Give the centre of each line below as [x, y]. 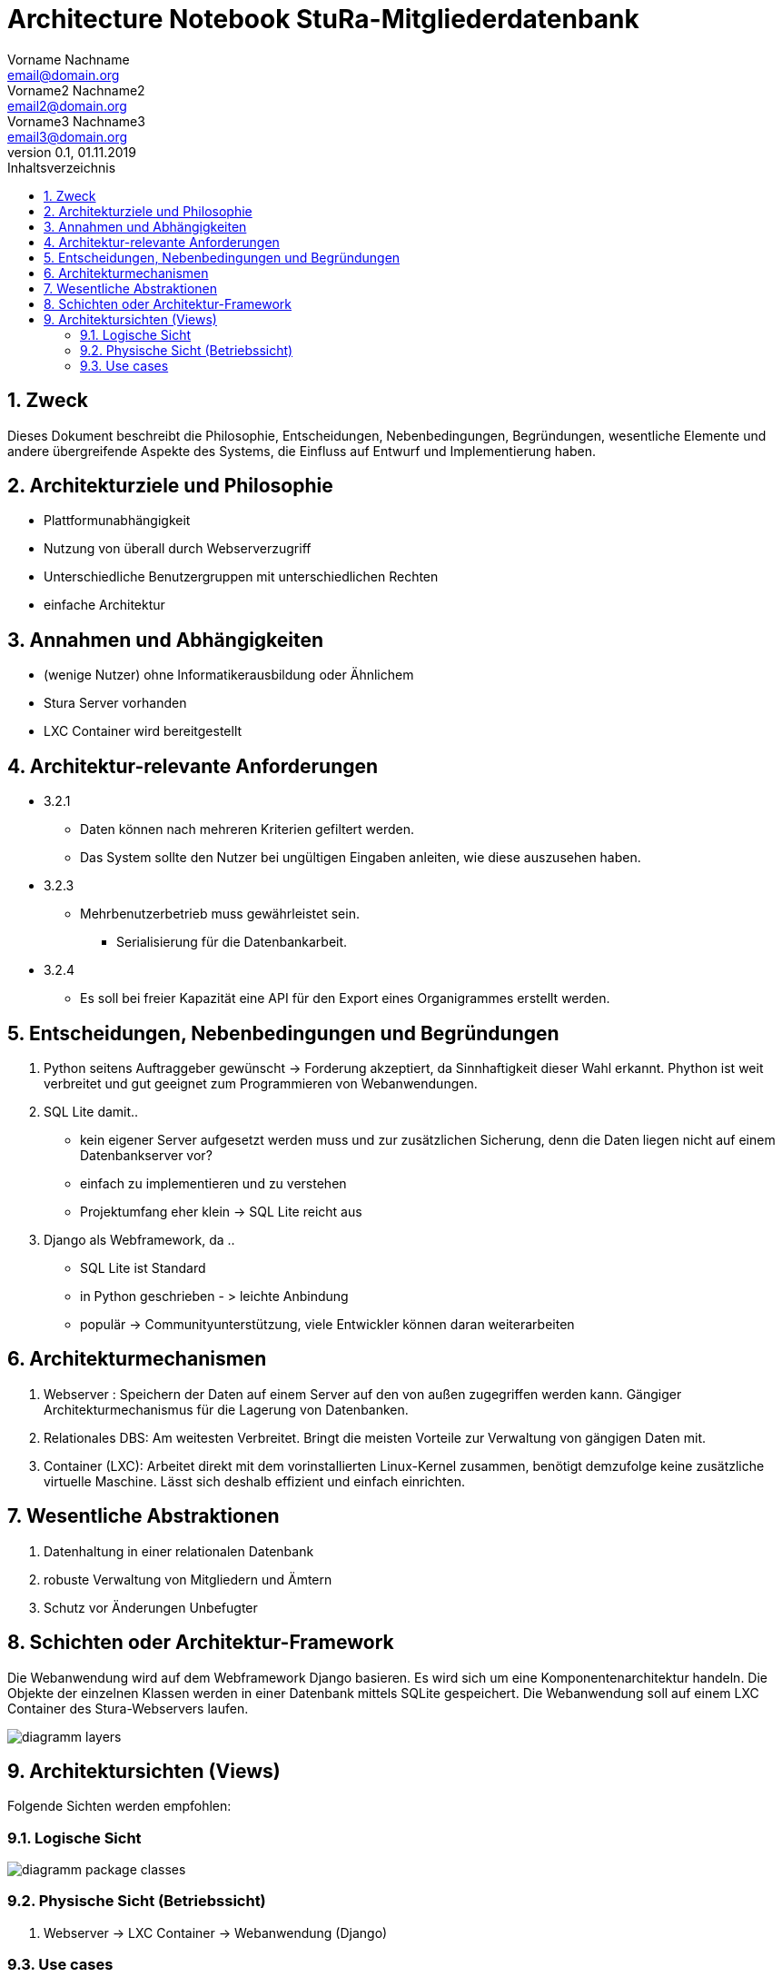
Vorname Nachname [69, 59]
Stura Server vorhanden [115, 703]
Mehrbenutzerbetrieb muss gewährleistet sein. [220, 914]
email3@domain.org [68, 136]
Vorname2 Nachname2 [76, 90]
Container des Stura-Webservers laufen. [128, 1708]
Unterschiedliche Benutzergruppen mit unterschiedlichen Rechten [241, 577]
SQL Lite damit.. [91, 1111]
